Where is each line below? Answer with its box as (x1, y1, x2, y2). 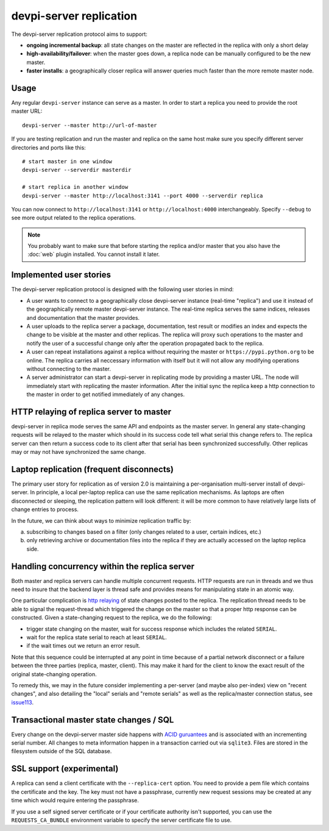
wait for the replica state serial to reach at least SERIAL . (26, 634, 167, 641)
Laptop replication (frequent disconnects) (11, 464, 174, 475)
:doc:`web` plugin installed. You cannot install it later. (27, 250, 160, 258)
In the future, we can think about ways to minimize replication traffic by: (11, 517, 191, 524)
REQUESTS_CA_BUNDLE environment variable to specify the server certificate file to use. (11, 816, 232, 824)
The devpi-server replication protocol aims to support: (11, 30, 147, 38)
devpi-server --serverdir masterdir (22, 166, 132, 174)
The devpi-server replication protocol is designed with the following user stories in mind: (11, 286, 234, 293)
